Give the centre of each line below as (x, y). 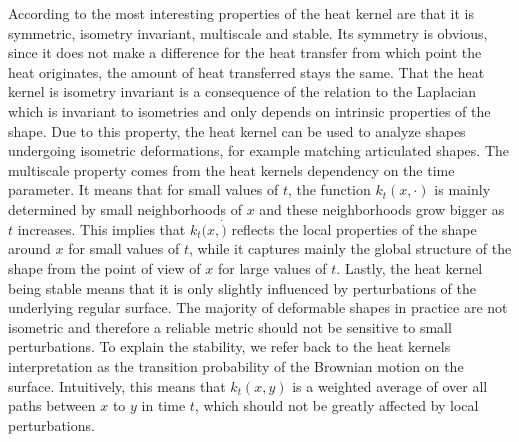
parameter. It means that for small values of (143, 189)
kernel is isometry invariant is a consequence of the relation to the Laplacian (242, 91)
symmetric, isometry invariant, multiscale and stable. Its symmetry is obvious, (248, 32)
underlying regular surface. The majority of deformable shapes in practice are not (258, 307)
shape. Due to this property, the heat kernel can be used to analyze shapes (237, 130)
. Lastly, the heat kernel (409, 267)
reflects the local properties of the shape (354, 228)
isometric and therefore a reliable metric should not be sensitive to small (230, 326)
